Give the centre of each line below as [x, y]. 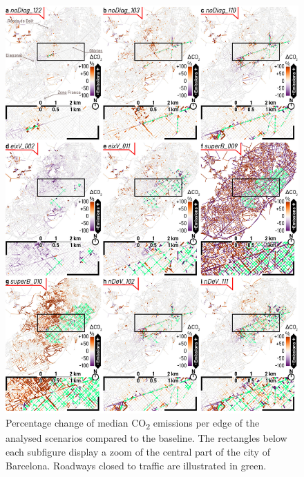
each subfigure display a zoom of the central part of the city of [138, 452]
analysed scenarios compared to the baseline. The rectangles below [146, 438]
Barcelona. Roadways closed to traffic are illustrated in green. [136, 465]
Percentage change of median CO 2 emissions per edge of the [133, 424]
